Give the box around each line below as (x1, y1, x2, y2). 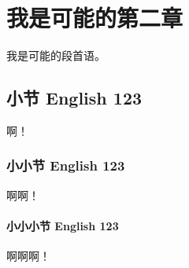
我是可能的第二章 (6, 2, 183, 34)
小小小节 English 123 (6, 217, 119, 233)
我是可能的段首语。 (6, 47, 106, 64)
